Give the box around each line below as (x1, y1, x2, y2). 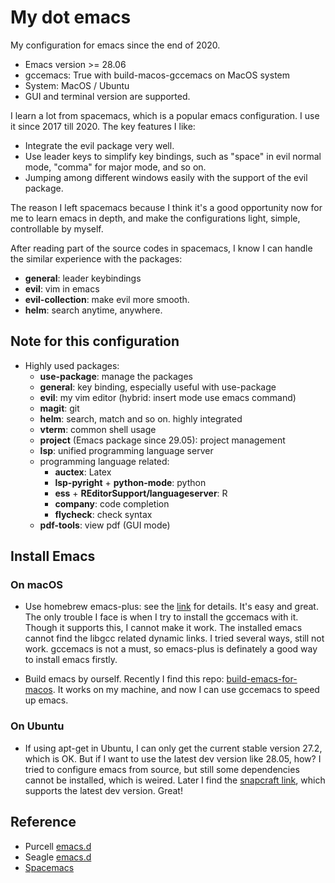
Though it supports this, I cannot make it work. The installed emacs (24, 622, 303, 634)
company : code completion (54, 497, 170, 510)
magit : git (39, 402, 80, 414)
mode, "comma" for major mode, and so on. (24, 161, 207, 173)
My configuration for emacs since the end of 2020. (10, 39, 221, 51)
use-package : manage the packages (39, 370, 193, 382)
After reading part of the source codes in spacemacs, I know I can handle (10, 242, 313, 254)
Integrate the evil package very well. (24, 139, 175, 151)
